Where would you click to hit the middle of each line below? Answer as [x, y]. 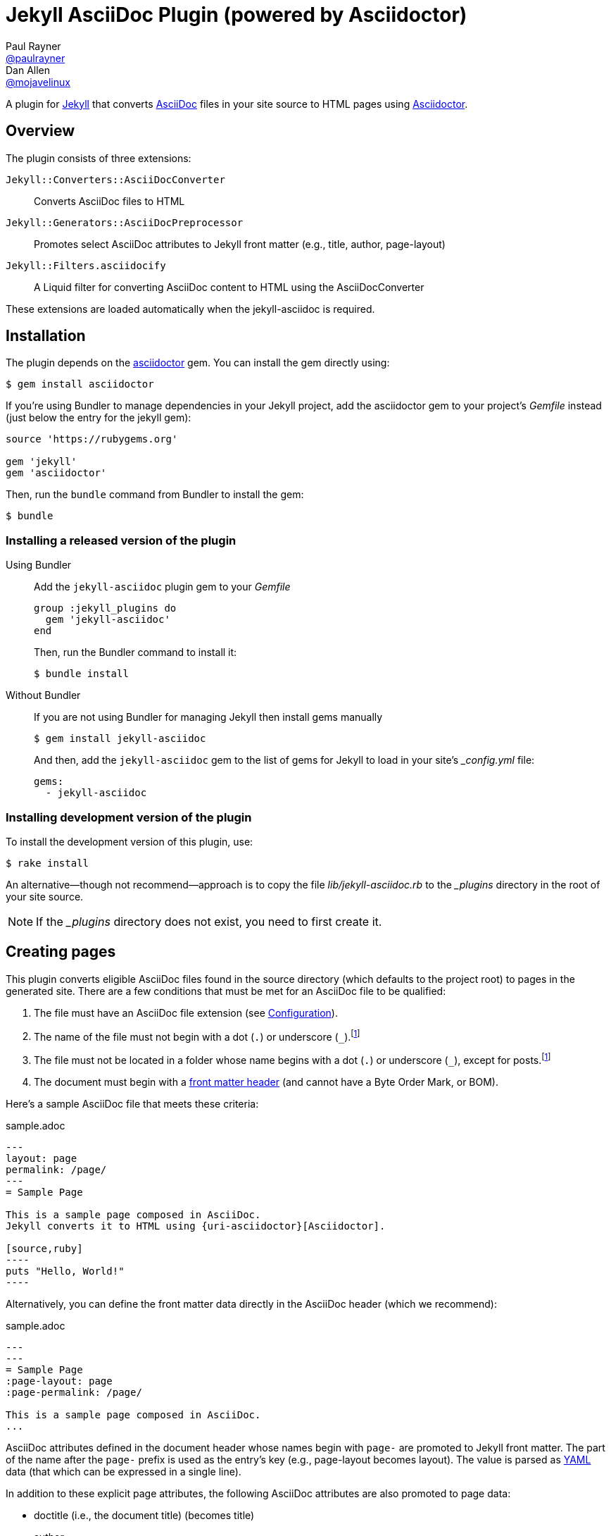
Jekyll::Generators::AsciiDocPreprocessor [125, 222]
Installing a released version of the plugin [121, 540]
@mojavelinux [38, 82]
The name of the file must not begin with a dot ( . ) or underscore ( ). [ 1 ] [197, 1035]
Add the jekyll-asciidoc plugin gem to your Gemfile [162, 587]
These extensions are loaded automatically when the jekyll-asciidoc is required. [190, 309]
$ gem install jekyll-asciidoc [120, 739]
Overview [40, 131]
